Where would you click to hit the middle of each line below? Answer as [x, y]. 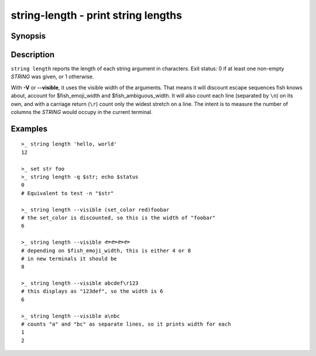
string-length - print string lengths [97, 15]
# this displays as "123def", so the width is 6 [92, 291]
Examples [29, 129]
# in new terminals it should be [69, 258]
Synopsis [28, 36]
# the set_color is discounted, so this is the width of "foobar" [118, 217]
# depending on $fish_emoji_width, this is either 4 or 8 [106, 250]
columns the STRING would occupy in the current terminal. [82, 112]
